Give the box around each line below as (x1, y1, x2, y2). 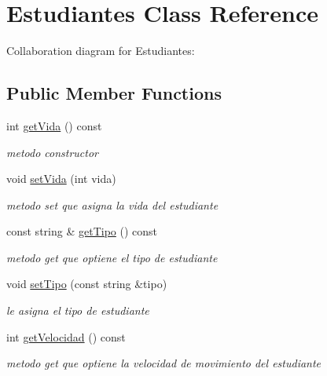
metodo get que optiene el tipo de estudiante (6, 249, 218, 265)
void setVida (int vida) (6, 170, 116, 187)
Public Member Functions (6, 81, 222, 105)
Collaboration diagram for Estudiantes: (6, 42, 195, 59)
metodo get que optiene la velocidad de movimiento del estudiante (6, 355, 321, 371)
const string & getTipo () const (6, 223, 157, 239)
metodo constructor (6, 144, 98, 160)
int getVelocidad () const (6, 328, 126, 345)
